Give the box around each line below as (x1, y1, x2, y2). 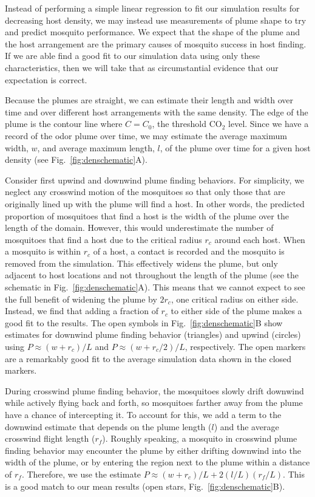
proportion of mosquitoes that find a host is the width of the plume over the (5, 209, 289, 222)
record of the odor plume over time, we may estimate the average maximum (5, 129, 287, 142)
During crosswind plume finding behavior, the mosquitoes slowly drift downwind (5, 384, 304, 397)
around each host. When (214, 233, 305, 245)
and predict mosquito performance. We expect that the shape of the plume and (5, 26, 300, 38)
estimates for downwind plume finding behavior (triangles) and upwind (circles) (5, 328, 301, 341)
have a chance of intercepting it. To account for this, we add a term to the (5, 408, 282, 420)
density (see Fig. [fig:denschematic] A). (5, 153, 147, 166)
